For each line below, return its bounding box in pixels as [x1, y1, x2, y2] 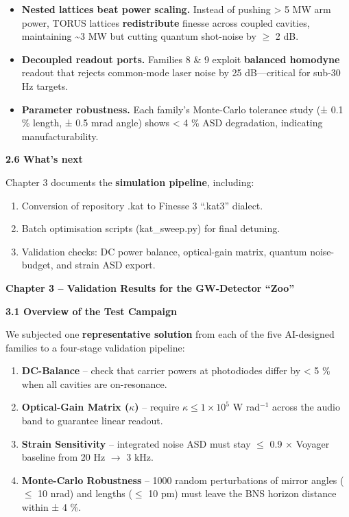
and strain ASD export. [56, 257, 156, 272]
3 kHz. [126, 450, 154, 464]
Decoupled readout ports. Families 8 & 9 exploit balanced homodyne [21, 51, 340, 66]
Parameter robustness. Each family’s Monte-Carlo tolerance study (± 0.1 [21, 102, 344, 116]
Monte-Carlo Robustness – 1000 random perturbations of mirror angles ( [21, 472, 344, 487]
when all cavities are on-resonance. [21, 376, 167, 391]
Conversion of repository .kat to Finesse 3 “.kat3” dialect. [21, 198, 263, 212]
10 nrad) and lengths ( [38, 486, 132, 501]
